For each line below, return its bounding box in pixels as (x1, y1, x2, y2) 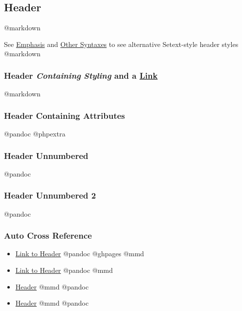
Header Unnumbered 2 (4, 189, 96, 201)
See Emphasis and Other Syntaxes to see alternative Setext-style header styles (4, 39, 239, 49)
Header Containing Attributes (4, 109, 125, 121)
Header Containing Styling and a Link (4, 69, 158, 81)
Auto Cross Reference (4, 229, 92, 242)
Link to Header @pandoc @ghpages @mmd (15, 248, 144, 259)
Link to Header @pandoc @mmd (15, 265, 113, 275)
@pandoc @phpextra (4, 129, 66, 139)
